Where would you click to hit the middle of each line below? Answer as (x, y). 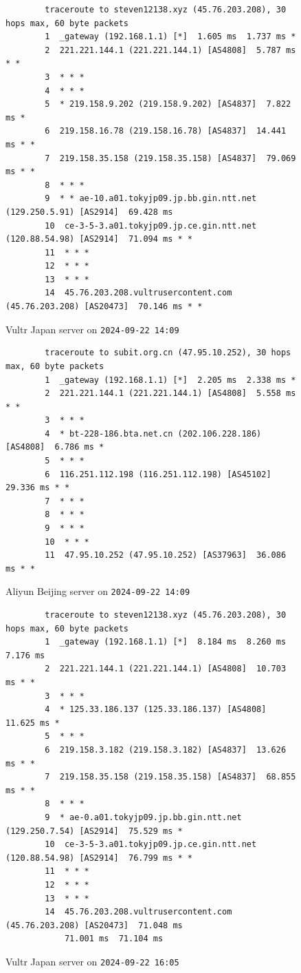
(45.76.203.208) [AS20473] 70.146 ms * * (104, 307)
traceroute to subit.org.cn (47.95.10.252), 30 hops (168, 353)
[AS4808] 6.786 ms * (55, 447)
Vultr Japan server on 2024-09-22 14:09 (92, 329)
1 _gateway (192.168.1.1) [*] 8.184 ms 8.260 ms (166, 642)
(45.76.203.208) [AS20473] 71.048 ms (94, 925)
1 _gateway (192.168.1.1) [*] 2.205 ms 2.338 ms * (170, 380)
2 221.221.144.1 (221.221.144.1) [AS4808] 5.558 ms (170, 394)
